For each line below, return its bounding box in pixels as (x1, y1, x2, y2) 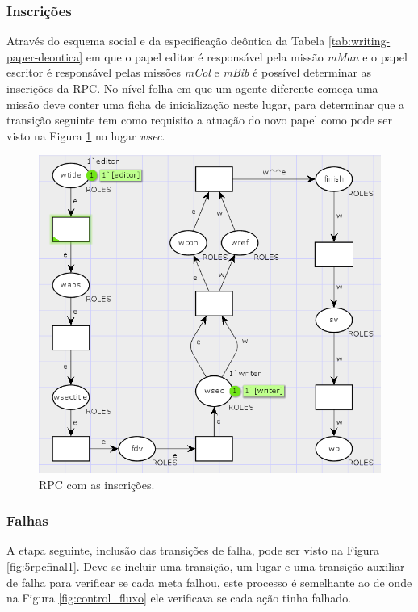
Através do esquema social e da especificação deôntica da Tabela (6, 32, 325, 49)
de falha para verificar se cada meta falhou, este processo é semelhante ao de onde (6, 573, 412, 590)
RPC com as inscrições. (39, 476, 155, 493)
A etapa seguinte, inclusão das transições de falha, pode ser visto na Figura (6, 542, 380, 559)
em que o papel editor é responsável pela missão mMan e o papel (86, 48, 408, 65)
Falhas (6, 510, 48, 530)
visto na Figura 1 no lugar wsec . (6, 127, 165, 144)
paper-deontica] (6, 48, 83, 65)
